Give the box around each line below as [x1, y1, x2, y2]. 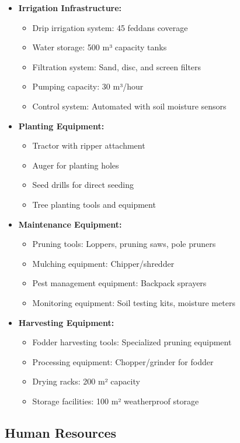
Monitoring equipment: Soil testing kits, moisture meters [32, 296, 235, 308]
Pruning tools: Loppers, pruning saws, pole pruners [32, 238, 216, 250]
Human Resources [5, 423, 117, 441]
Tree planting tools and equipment [32, 198, 156, 210]
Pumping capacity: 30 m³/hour [32, 80, 144, 92]
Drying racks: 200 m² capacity [32, 375, 140, 387]
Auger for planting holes [32, 159, 119, 171]
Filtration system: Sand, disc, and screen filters [32, 60, 201, 73]
